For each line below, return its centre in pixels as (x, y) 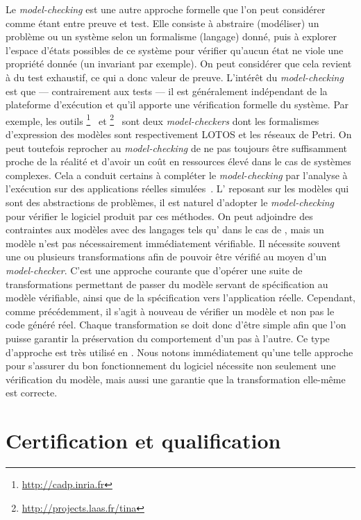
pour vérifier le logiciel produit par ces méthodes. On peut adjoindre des (159, 216)
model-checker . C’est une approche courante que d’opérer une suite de (154, 270)
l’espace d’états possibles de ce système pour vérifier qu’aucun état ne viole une (175, 50)
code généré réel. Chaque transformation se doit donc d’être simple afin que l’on (176, 325)
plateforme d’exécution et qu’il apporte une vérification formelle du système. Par (177, 104)
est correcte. (32, 393)
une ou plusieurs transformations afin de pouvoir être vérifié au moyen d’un (166, 257)
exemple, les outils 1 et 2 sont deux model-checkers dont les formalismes (162, 119)
